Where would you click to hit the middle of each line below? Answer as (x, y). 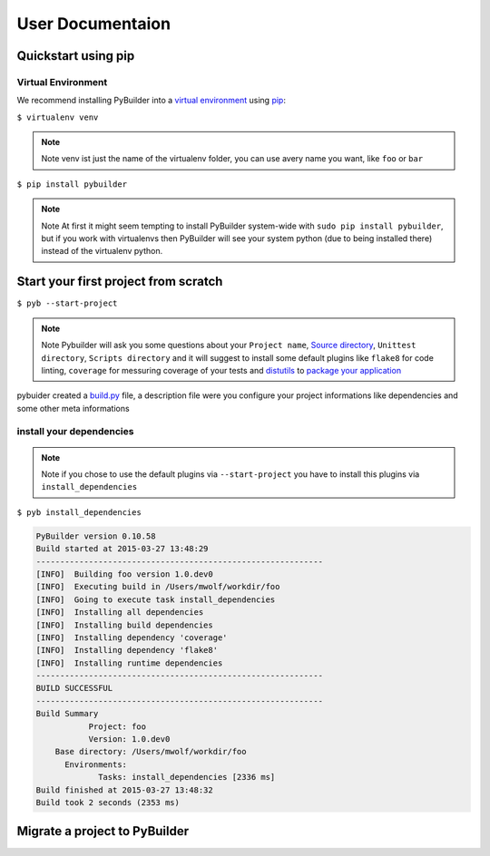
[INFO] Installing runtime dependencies (129, 663)
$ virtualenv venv (58, 117)
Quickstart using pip (76, 56)
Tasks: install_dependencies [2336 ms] (187, 777)
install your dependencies (75, 432)
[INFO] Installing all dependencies (120, 613)
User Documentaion (94, 24)
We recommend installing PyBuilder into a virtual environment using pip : (151, 101)
